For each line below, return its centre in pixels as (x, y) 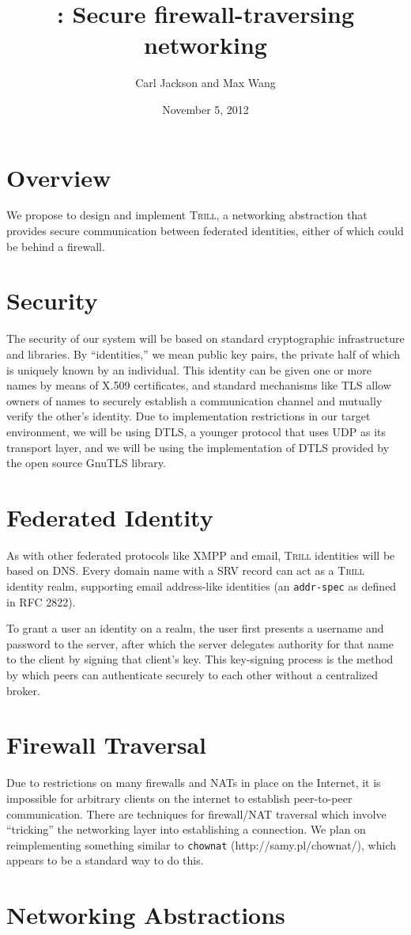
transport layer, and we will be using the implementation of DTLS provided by (198, 447)
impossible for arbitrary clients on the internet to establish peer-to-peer (179, 798)
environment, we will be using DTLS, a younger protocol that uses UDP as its (196, 431)
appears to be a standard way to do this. (105, 860)
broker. (23, 690)
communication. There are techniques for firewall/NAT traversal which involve (196, 813)
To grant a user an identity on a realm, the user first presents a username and (195, 628)
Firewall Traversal (107, 745)
